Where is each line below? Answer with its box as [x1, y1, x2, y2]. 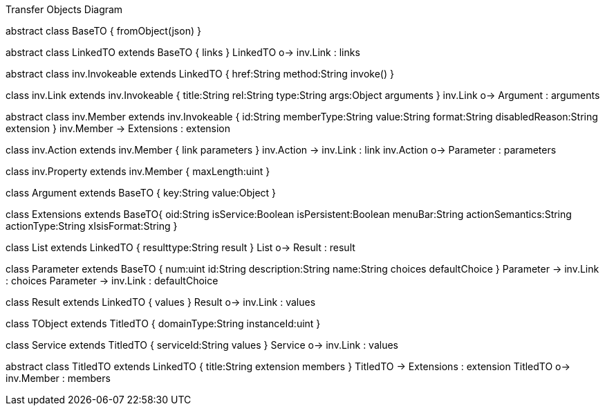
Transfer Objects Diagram [6, 3, 123, 15]
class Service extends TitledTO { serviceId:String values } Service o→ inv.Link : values [6, 339, 398, 351]
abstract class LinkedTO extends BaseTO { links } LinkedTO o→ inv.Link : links [6, 46, 360, 58]
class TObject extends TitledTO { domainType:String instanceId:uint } [6, 318, 321, 329]
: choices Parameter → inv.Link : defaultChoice [6, 275, 218, 286]
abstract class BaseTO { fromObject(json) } [6, 25, 201, 37]
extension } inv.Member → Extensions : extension [6, 122, 231, 134]
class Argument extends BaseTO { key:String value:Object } [6, 187, 277, 199]
